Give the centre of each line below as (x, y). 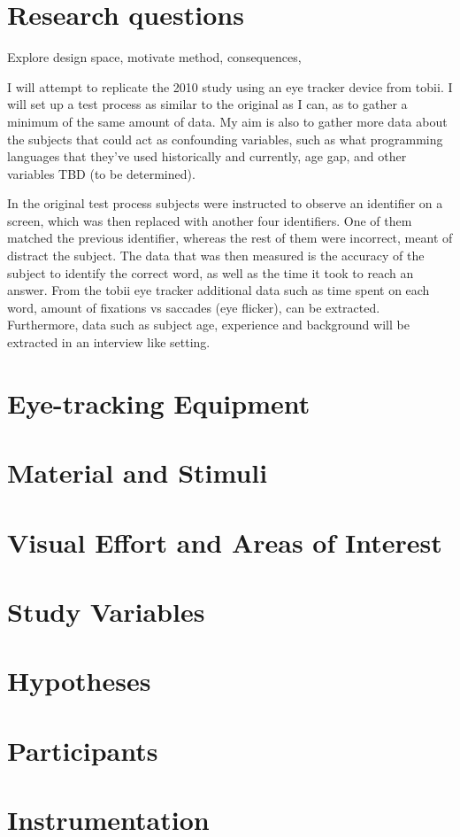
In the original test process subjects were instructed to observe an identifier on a (225, 203)
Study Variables (106, 611)
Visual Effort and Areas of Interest (225, 542)
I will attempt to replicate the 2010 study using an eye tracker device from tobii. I (230, 86)
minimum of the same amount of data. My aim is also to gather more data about (227, 121)
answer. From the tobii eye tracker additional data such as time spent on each (218, 290)
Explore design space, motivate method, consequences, (154, 57)
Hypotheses (79, 681)
